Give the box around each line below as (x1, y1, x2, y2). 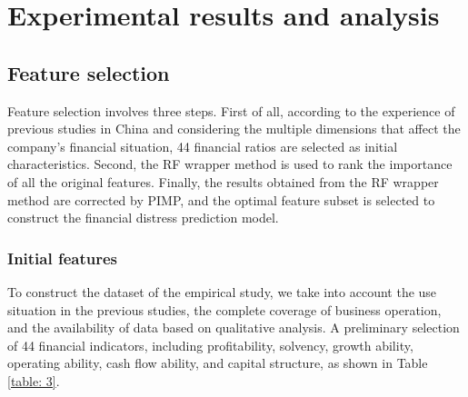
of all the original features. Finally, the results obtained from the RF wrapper (7, 172, 439, 191)
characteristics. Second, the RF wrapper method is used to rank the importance (7, 154, 453, 174)
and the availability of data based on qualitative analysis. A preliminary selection (7, 318, 460, 337)
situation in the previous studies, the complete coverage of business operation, (7, 300, 442, 319)
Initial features (7, 246, 118, 269)
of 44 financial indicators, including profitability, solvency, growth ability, (7, 335, 413, 354)
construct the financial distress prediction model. (7, 208, 279, 227)
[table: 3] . (7, 371, 60, 390)
